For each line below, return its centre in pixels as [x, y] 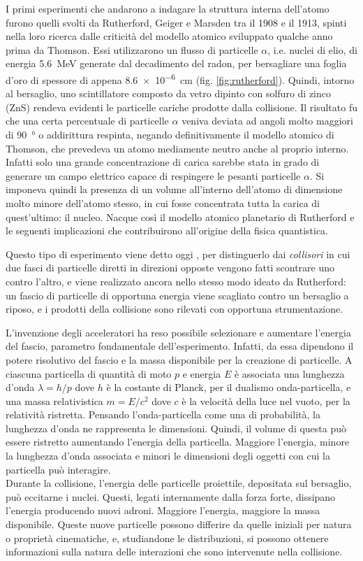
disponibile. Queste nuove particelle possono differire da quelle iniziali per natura [179, 524]
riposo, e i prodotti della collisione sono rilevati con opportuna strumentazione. [175, 309]
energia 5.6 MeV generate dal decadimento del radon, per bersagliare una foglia [176, 63]
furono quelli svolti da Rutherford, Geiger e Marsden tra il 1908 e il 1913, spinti [176, 22]
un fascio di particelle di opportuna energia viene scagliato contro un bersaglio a [177, 295]
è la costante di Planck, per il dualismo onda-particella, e [229, 387]
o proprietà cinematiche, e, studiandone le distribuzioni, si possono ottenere [167, 538]
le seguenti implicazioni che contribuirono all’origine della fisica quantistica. [167, 230]
